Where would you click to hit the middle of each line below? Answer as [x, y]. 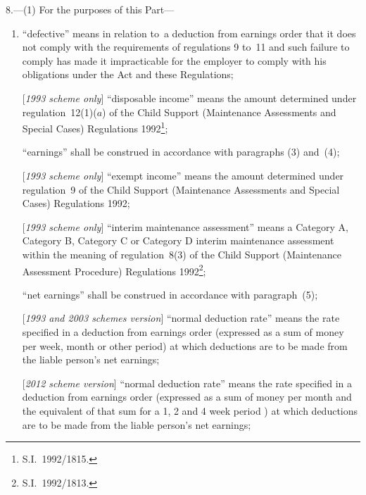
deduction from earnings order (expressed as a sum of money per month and [187, 397]
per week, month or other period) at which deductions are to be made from [185, 345]
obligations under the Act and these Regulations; [128, 74]
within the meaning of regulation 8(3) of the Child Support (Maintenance [182, 254]
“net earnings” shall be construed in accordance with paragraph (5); [170, 294]
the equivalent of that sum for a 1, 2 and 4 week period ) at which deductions [190, 410]
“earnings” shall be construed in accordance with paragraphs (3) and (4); [181, 152]
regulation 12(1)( [59, 112]
